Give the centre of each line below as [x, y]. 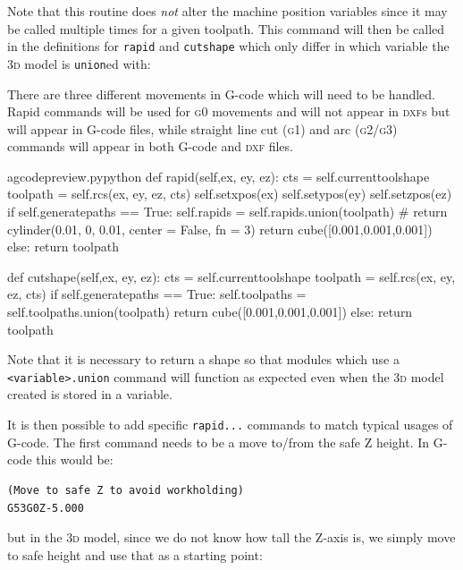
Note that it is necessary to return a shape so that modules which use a [203, 359]
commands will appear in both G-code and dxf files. [150, 146]
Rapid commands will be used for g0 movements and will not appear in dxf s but [229, 111]
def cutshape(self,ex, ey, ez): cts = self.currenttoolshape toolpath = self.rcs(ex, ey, [231, 276]
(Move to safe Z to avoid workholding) [126, 490]
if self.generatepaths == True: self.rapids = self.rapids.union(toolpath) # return [227, 212]
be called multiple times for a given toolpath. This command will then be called [226, 28]
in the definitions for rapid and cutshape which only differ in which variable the [228, 46]
